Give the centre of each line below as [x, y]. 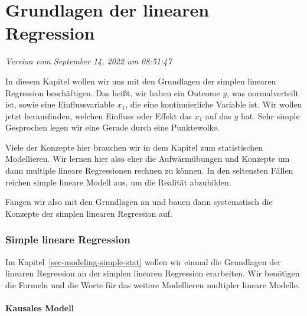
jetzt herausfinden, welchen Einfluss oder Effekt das [99, 115]
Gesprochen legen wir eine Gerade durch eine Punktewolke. [112, 127]
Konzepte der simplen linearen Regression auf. [89, 213]
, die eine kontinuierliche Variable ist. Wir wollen [214, 104]
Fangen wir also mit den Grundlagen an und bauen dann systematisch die [139, 202]
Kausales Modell [40, 308]
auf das [218, 115]
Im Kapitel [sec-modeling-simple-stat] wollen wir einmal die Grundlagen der [143, 261]
